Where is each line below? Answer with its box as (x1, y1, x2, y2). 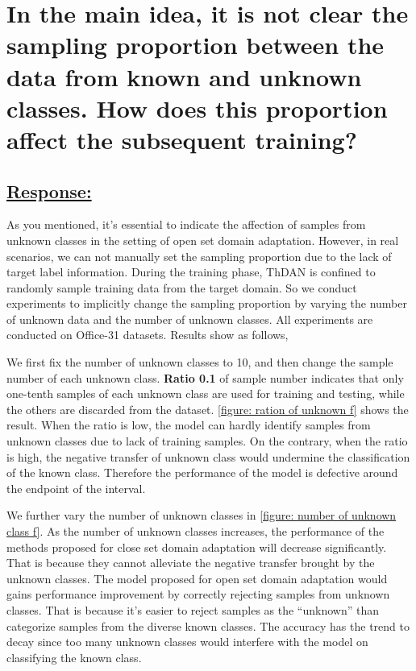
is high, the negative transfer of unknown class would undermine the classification (6, 448, 410, 465)
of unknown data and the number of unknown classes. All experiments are (6, 310, 373, 327)
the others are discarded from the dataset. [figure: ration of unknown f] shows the (6, 400, 409, 417)
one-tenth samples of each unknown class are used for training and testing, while (6, 385, 405, 402)
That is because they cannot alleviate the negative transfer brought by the (6, 554, 375, 571)
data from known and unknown (6, 60, 362, 93)
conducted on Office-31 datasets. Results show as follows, (6, 326, 289, 343)
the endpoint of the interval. (6, 479, 146, 496)
